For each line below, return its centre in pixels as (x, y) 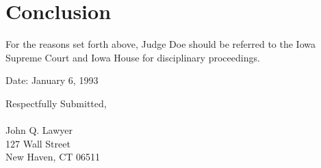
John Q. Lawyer (39, 130)
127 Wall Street (38, 143)
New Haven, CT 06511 (53, 157)
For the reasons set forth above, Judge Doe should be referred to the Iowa (160, 44)
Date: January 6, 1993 (52, 80)
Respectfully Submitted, (56, 103)
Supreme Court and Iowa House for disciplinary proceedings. (133, 57)
